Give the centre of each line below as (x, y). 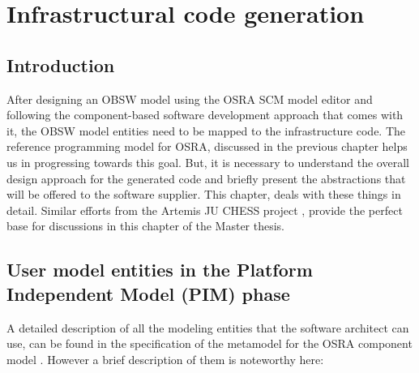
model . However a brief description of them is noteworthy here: (165, 359)
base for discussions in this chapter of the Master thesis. (146, 226)
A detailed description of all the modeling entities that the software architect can (208, 327)
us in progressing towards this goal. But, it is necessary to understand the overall (208, 162)
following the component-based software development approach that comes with (205, 115)
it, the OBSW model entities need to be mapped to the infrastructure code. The (206, 130)
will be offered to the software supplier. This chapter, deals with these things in (204, 194)
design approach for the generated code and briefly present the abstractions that (206, 178)
